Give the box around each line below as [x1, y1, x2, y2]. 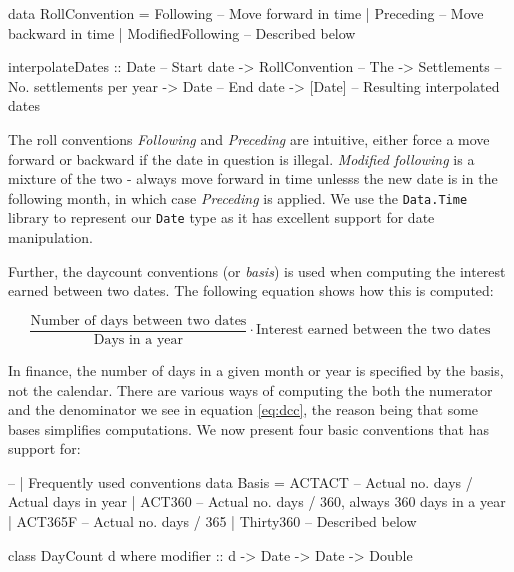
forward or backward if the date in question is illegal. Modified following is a [8, 148, 475, 169]
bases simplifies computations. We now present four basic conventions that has [8, 418, 490, 439]
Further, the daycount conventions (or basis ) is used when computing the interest [8, 260, 506, 281]
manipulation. [8, 227, 93, 248]
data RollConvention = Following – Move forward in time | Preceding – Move [8, 3, 484, 23]
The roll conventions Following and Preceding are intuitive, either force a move [8, 128, 490, 149]
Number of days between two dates [30, 313, 247, 328]
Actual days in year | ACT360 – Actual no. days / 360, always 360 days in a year [8, 491, 506, 512]
